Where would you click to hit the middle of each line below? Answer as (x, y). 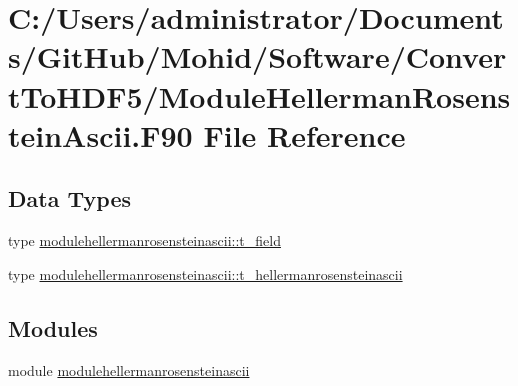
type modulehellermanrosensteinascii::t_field (144, 240)
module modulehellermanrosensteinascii (129, 369)
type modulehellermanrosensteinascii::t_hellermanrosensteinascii (205, 273)
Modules (53, 327)
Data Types (69, 198)
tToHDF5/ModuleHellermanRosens (259, 95)
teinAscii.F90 (100, 134)
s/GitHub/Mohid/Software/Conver (257, 56)
